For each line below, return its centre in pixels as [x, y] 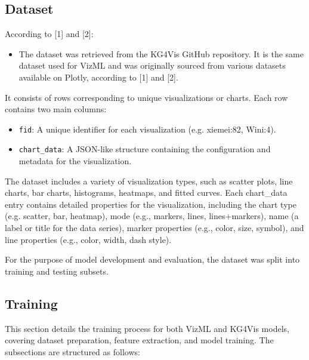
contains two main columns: [56, 109]
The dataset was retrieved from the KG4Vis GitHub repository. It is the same [161, 53]
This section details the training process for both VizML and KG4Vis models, [147, 328]
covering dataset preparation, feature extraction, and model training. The [139, 340]
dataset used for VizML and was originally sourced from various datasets [152, 65]
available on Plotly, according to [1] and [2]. [98, 77]
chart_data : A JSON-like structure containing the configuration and [145, 149]
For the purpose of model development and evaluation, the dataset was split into [152, 259]
